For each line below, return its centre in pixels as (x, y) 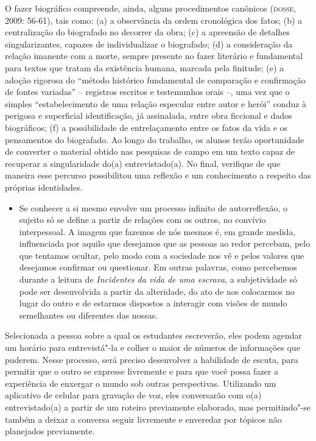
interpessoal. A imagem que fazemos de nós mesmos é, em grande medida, (157, 231)
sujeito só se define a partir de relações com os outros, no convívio (142, 220)
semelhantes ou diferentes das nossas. (89, 315)
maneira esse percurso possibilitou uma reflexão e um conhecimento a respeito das (158, 175)
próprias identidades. (44, 187)
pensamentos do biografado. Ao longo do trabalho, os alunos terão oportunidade (155, 139)
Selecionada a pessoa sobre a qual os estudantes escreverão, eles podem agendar (153, 335)
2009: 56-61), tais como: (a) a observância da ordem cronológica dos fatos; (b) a (154, 20)
